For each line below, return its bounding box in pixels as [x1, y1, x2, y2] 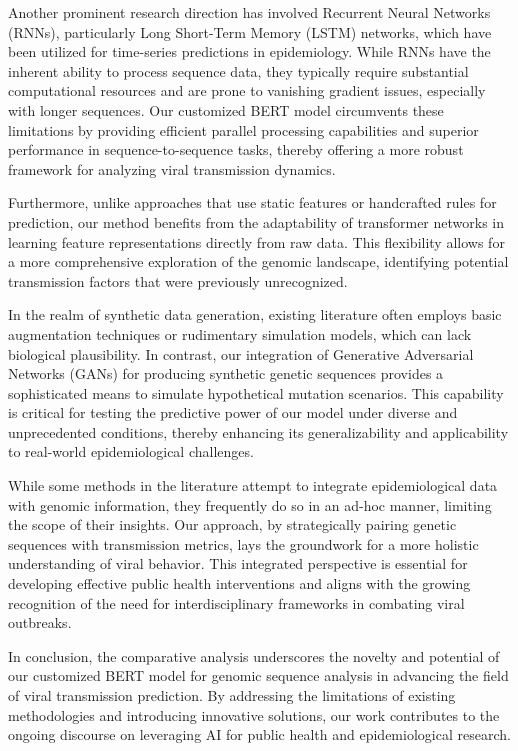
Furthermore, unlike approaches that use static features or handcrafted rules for [8, 192, 497, 213]
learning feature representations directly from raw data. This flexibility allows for [8, 231, 505, 252]
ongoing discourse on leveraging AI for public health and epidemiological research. [8, 724, 511, 745]
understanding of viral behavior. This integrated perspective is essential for [8, 553, 468, 574]
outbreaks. [8, 612, 72, 633]
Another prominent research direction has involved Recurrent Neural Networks [8, 2, 491, 22]
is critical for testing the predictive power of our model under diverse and [8, 402, 458, 423]
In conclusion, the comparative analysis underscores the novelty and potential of [8, 645, 500, 666]
